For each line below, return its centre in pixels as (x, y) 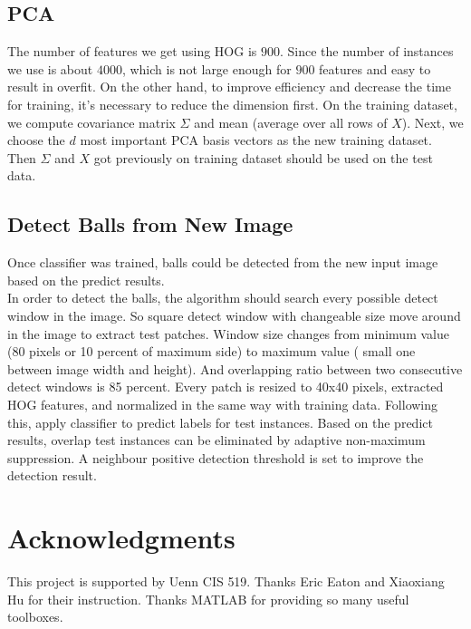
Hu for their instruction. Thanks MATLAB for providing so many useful (208, 599)
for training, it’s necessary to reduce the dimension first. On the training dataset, (232, 104)
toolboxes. (35, 617)
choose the (36, 140)
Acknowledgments (121, 538)
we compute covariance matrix (91, 122)
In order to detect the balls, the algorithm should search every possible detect (223, 298)
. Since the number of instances (367, 51)
